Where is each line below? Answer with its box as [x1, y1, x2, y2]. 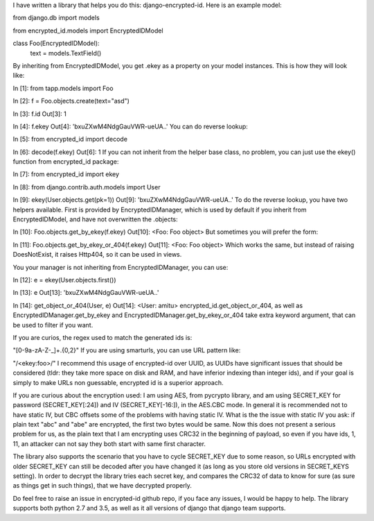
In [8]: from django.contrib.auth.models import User [12, 182, 161, 191]
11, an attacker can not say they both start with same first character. [12, 439, 206, 447]
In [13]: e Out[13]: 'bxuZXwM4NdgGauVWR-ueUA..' [12, 289, 159, 297]
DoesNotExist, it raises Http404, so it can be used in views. [12, 250, 182, 259]
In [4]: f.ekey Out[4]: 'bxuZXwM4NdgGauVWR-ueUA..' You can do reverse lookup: [12, 122, 249, 130]
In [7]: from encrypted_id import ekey [12, 170, 120, 178]
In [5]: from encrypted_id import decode [12, 135, 128, 144]
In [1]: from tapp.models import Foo [12, 84, 114, 92]
